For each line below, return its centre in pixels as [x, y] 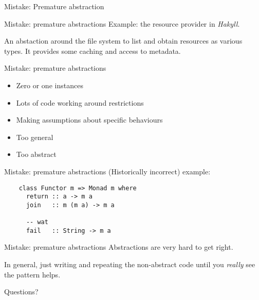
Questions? [21, 292]
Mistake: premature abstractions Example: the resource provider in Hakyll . [122, 23]
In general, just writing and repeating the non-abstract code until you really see [130, 264]
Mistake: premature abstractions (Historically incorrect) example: [107, 171]
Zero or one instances [50, 85]
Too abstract [36, 154]
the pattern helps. [32, 274]
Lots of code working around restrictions [80, 102]
